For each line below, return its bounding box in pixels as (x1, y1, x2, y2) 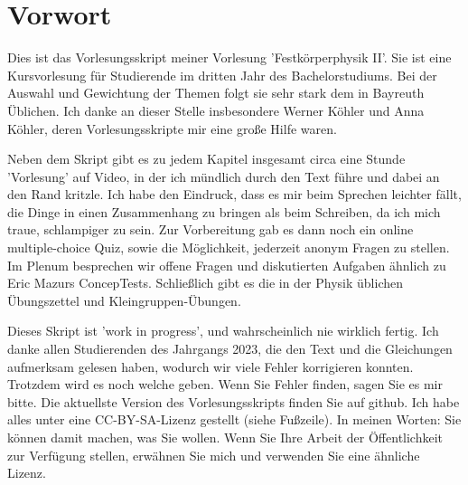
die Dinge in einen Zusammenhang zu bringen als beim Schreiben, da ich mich (7, 202, 441, 221)
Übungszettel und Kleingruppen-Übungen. (7, 290, 241, 309)
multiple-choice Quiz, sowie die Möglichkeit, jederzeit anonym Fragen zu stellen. (7, 238, 450, 257)
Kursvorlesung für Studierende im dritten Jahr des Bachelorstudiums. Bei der (7, 65, 437, 84)
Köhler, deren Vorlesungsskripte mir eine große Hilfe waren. (7, 119, 337, 138)
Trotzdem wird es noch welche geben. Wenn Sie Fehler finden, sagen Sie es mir (7, 375, 443, 394)
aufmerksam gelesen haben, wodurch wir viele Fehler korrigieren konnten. (7, 357, 414, 376)
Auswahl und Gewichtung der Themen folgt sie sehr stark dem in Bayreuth (7, 83, 425, 102)
